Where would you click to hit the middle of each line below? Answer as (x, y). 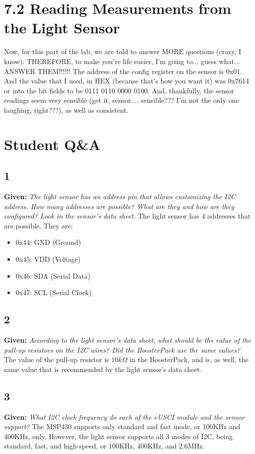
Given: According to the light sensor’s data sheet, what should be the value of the (127, 340)
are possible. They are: (38, 225)
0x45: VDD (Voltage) (48, 259)
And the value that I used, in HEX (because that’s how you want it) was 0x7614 (127, 81)
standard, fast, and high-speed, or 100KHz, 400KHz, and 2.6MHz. (104, 446)
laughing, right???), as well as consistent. (66, 110)
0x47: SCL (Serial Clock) (54, 292)
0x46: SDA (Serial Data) (53, 275)
